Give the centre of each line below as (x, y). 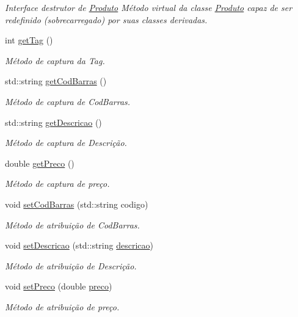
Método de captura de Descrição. (66, 143)
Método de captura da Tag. (55, 60)
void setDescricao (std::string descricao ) (79, 245)
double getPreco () (40, 163)
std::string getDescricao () (53, 122)
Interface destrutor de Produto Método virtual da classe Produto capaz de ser (149, 7)
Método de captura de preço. (57, 184)
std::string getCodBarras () (56, 81)
